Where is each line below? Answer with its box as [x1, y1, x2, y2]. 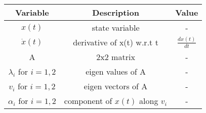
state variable [92, 22, 140, 33]
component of [64, 95, 112, 106]
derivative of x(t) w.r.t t [73, 36, 158, 48]
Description [92, 7, 139, 18]
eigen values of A [86, 66, 146, 77]
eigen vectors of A [84, 80, 148, 92]
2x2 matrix [96, 51, 135, 63]
